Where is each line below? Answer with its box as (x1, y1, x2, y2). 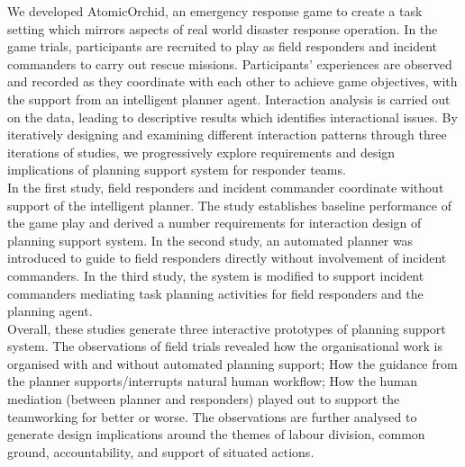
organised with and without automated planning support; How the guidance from (7, 354, 458, 373)
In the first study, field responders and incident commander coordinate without (7, 177, 444, 196)
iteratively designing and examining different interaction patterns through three (7, 125, 447, 144)
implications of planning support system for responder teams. (7, 160, 346, 179)
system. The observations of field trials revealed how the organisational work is (7, 337, 442, 355)
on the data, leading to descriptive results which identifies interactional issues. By (7, 107, 458, 126)
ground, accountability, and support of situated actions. (7, 442, 315, 461)
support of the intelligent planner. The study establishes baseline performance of (7, 195, 451, 214)
